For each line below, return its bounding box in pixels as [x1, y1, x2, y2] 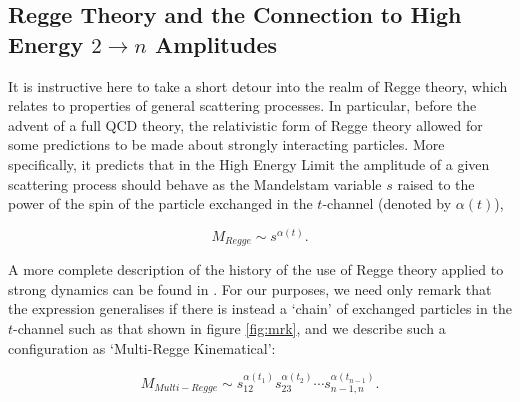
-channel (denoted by [322, 193, 452, 214]
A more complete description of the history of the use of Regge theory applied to [8, 259, 504, 280]
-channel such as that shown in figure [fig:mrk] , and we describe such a [13, 318, 446, 338]
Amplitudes [154, 28, 277, 59]
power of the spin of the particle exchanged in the [8, 193, 313, 214]
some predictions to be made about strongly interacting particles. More [8, 134, 445, 155]
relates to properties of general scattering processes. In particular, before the [8, 95, 477, 116]
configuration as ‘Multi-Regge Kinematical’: [8, 337, 276, 358]
